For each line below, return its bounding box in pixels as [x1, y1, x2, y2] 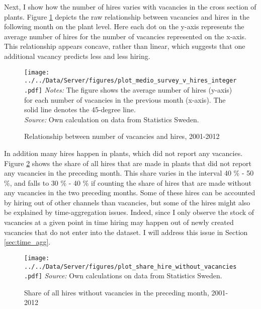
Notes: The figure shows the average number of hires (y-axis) [44, 84, 232, 95]
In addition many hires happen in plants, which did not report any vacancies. [4, 147, 243, 158]
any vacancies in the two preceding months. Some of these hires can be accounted [4, 187, 255, 198]
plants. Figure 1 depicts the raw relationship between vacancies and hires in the [4, 11, 250, 22]
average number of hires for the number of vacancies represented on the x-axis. [4, 31, 246, 41]
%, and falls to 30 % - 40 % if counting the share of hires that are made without [4, 177, 251, 188]
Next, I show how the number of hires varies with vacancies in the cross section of [4, 2, 256, 12]
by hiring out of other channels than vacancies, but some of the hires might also [4, 197, 250, 207]
